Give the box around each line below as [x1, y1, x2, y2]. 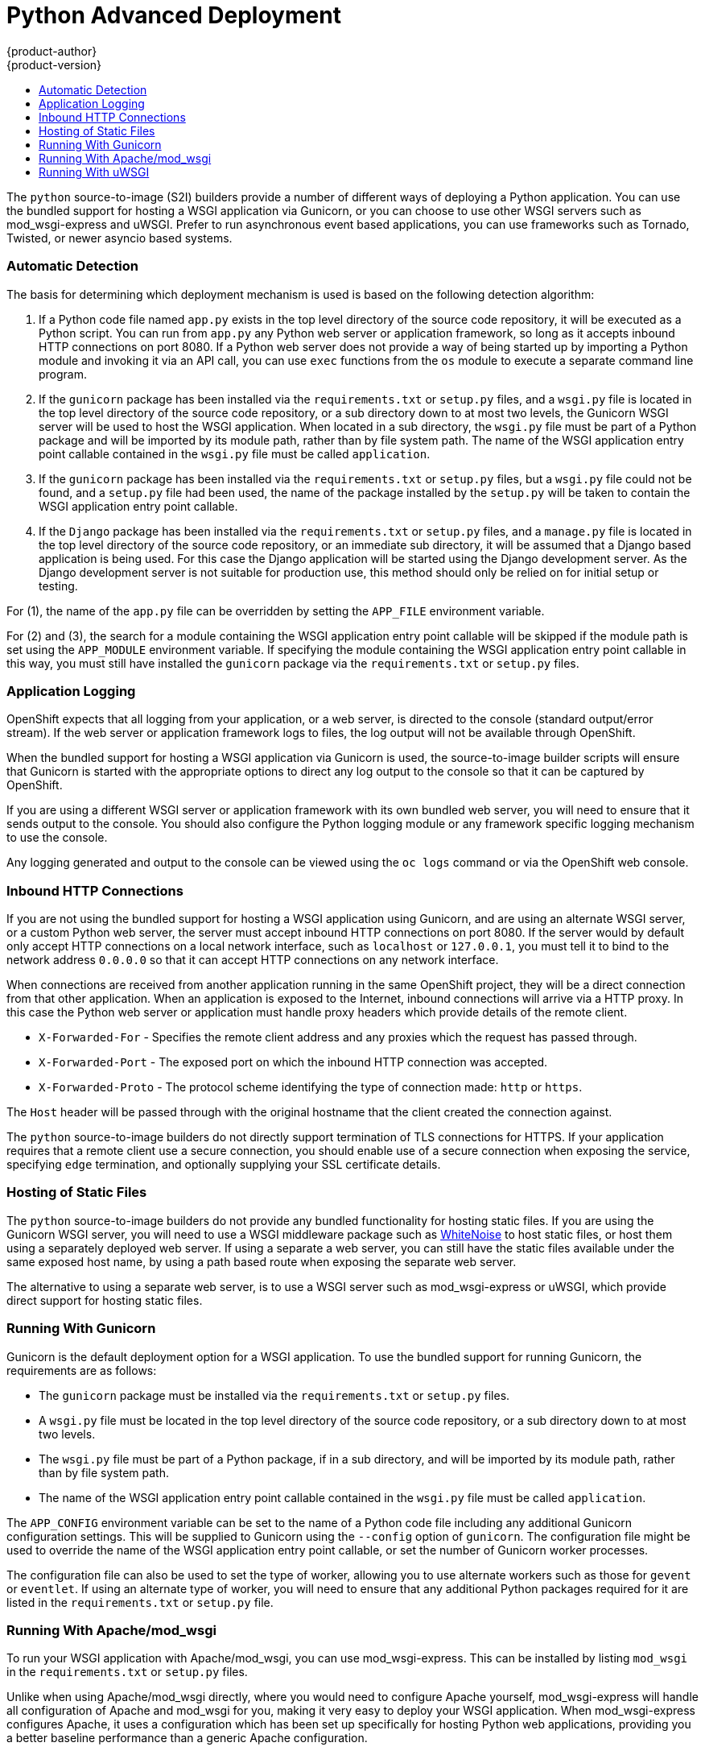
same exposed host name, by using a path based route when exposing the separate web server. [6, 1254, 517, 1269]
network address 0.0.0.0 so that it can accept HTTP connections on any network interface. [6, 953, 499, 967]
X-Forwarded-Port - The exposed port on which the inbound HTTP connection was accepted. [39, 1055, 548, 1069]
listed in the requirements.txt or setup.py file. [6, 1595, 274, 1609]
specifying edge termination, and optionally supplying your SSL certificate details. [6, 1157, 441, 1171]
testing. [39, 578, 78, 593]
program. [39, 366, 88, 381]
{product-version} [6, 57, 102, 72]
